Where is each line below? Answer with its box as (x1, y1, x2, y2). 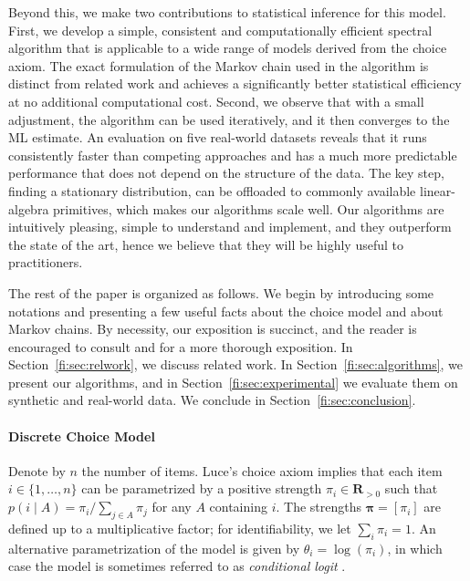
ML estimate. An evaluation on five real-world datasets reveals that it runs (8, 128, 427, 147)
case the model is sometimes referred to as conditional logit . (8, 556, 346, 576)
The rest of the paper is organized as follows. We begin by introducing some (8, 283, 434, 302)
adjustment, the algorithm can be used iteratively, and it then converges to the (8, 109, 450, 129)
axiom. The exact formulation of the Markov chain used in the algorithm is (8, 56, 429, 75)
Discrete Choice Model (8, 426, 155, 445)
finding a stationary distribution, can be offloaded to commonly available (8, 181, 416, 200)
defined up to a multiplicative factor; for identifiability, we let (8, 518, 351, 537)
